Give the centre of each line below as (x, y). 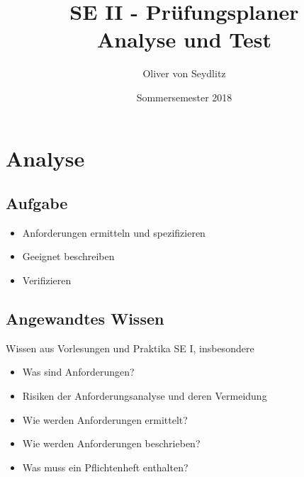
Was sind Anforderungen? (78, 372)
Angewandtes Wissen (85, 319)
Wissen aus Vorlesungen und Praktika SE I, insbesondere (130, 348)
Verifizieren (47, 280)
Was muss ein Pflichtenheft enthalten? (105, 467)
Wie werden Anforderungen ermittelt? (105, 419)
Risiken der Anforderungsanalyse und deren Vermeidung (145, 396)
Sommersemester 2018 (184, 97)
